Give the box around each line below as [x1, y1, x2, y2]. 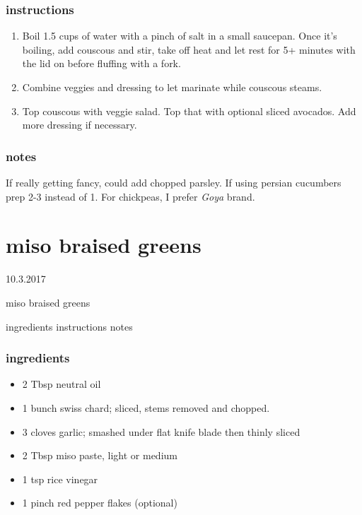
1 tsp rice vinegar [22, 471, 98, 486]
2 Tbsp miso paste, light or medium [22, 448, 177, 463]
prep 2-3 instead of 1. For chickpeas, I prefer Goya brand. [6, 189, 255, 203]
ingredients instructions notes [6, 319, 133, 333]
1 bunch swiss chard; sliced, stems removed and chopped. [22, 400, 270, 415]
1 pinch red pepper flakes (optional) [22, 495, 177, 510]
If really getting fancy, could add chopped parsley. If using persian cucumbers [6, 175, 341, 189]
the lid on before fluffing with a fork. [22, 56, 181, 71]
